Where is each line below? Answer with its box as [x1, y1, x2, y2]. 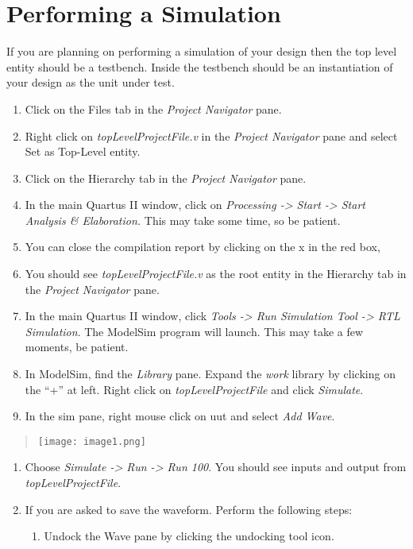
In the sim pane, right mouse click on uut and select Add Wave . [25, 408, 335, 424]
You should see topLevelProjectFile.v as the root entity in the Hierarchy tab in [25, 265, 407, 282]
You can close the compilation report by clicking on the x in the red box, [25, 238, 380, 255]
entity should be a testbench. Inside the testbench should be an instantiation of [6, 58, 393, 75]
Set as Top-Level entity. [25, 143, 141, 160]
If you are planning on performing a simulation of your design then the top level [6, 43, 397, 60]
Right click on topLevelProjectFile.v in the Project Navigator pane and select [25, 127, 398, 144]
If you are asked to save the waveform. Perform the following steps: [25, 501, 353, 517]
